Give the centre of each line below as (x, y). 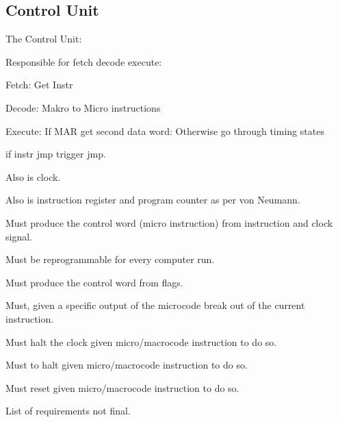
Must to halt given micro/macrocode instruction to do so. (127, 365)
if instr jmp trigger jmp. (56, 154)
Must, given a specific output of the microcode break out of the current (155, 305)
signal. (19, 236)
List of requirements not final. (68, 411)
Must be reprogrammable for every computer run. (110, 259)
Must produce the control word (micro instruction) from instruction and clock (169, 222)
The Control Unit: (44, 39)
